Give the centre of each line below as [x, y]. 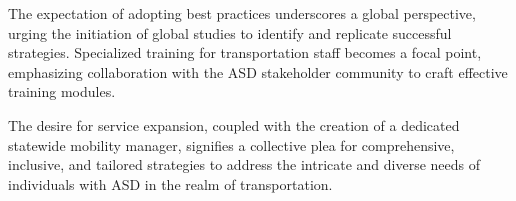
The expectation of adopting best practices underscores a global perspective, [242, 13]
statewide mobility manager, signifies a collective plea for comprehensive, [231, 144]
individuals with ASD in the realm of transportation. [170, 183]
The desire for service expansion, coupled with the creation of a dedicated [234, 124]
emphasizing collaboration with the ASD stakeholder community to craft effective [258, 71]
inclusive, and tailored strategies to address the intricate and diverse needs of [244, 164]
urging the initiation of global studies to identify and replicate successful [230, 32]
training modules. [62, 91]
